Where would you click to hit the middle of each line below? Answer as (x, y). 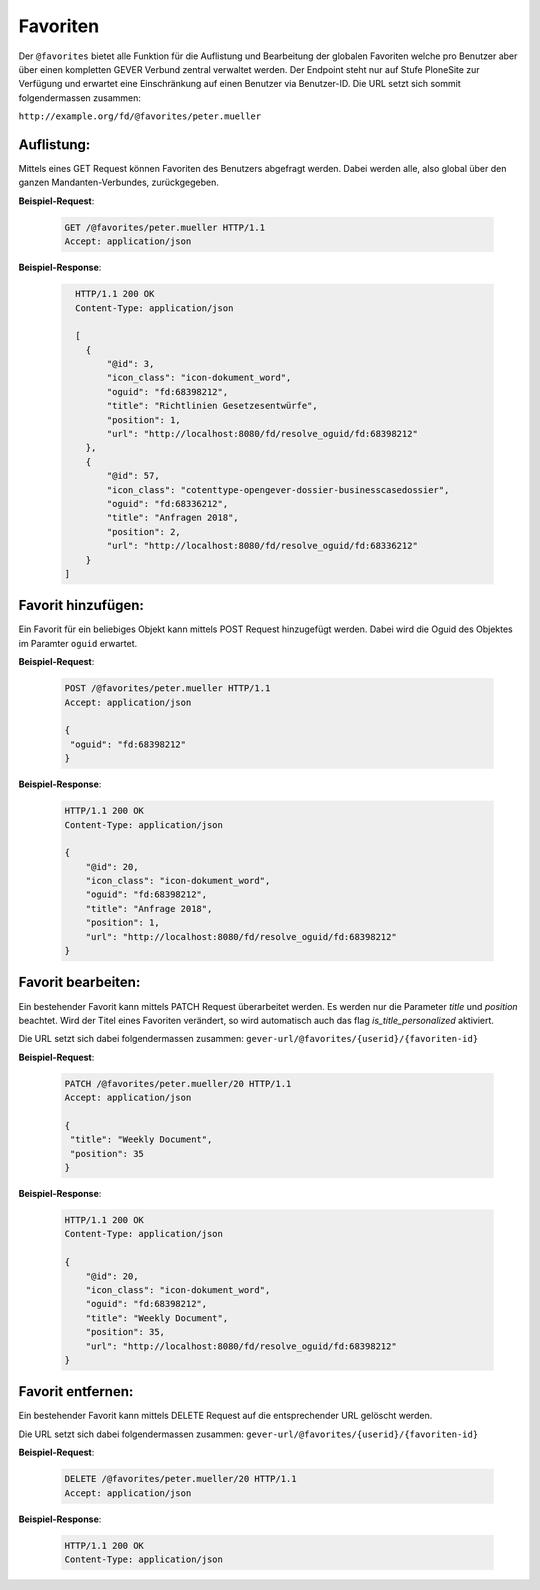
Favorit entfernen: (76, 1391)
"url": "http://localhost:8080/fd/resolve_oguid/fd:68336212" (262, 546)
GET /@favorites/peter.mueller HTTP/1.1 (164, 227)
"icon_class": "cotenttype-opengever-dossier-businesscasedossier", (278, 489)
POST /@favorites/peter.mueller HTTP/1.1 (167, 688)
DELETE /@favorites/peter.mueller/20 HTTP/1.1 (180, 1479)
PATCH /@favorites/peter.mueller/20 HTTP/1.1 (178, 1083)
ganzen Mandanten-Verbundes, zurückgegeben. (118, 182)
